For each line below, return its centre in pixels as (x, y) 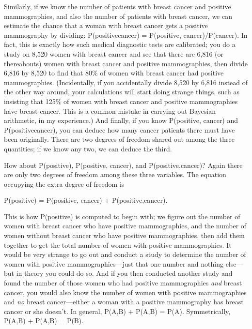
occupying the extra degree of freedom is (64, 184)
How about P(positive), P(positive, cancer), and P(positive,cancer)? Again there (123, 165)
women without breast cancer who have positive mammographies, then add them (124, 235)
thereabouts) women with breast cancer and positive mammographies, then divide (126, 63)
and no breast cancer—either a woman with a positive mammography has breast (124, 302)
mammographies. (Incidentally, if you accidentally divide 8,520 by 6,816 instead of (126, 82)
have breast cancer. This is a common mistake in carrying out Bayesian (110, 111)
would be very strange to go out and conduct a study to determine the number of (125, 254)
